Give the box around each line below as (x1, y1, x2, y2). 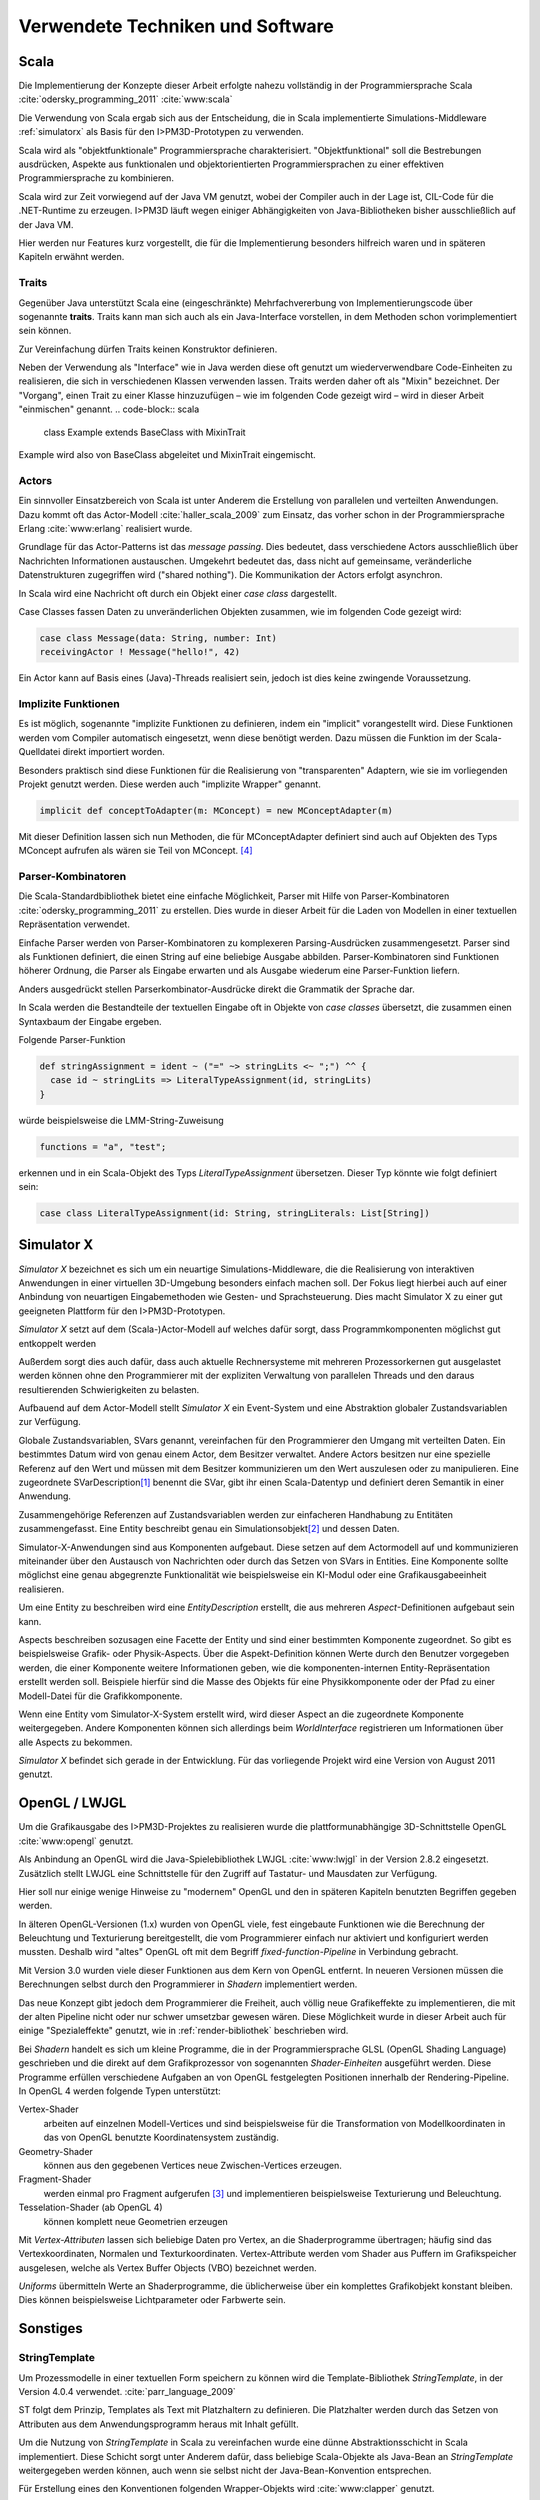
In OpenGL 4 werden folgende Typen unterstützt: (18, 2085, 222, 2097)
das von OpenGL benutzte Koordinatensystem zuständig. (43, 2131, 279, 2144)
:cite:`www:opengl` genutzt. (18, 1835, 134, 1847)
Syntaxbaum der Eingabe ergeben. (18, 1015, 162, 1027)
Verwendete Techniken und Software (18, 15, 335, 37)
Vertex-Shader (18, 2103, 79, 2115)
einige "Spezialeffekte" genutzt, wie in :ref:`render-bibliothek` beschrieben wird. (18, 2025, 349, 2037)
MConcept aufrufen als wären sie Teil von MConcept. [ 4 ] (18, 845, 254, 857)
